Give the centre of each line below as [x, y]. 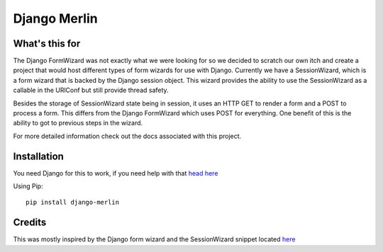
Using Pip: [28, 186]
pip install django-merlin [73, 202]
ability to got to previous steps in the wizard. [78, 123]
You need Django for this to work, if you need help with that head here [116, 173]
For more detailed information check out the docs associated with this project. [127, 136]
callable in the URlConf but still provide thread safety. [91, 90]
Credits [30, 223]
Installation [38, 156]
